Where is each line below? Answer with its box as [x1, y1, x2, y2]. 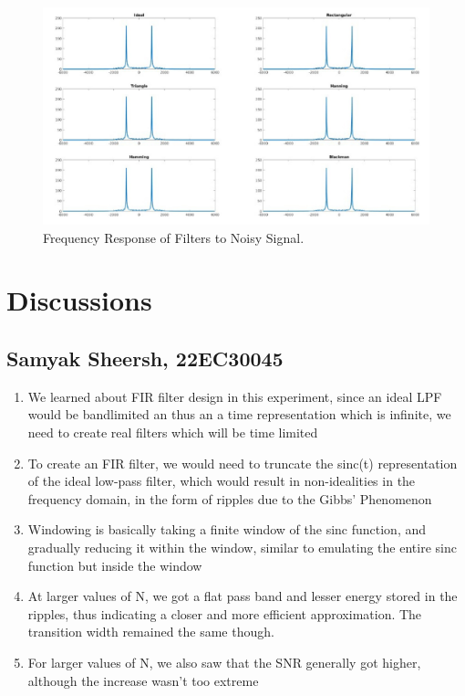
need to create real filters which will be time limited [27, 423, 318, 442]
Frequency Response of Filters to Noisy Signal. [43, 227, 305, 247]
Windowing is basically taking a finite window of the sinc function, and [27, 520, 427, 539]
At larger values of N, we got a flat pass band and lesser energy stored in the [27, 586, 458, 606]
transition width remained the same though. [27, 622, 274, 641]
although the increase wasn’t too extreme [27, 670, 259, 690]
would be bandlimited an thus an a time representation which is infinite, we [27, 405, 451, 424]
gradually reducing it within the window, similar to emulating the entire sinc [27, 538, 457, 556]
